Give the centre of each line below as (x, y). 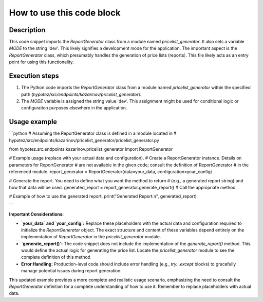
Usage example (33, 122)
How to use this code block (65, 13)
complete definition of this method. (56, 257)
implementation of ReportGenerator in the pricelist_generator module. (91, 237)
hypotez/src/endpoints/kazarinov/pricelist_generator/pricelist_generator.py (84, 140)
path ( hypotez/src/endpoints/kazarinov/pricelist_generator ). (81, 94)
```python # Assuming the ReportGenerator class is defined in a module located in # (93, 133)
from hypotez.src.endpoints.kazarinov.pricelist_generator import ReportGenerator (91, 149)
